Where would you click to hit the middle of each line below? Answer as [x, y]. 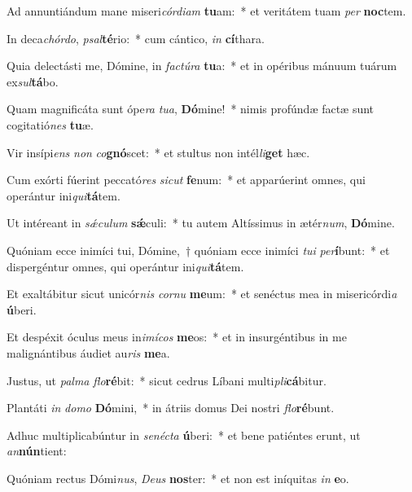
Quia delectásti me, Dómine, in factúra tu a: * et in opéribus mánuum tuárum [202, 66]
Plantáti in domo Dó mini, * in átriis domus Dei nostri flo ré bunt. [171, 408]
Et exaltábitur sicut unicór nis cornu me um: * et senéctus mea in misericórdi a [202, 294]
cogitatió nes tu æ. [50, 124]
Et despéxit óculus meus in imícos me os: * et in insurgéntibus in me [177, 337]
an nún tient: [37, 451]
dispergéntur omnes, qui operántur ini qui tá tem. [125, 266]
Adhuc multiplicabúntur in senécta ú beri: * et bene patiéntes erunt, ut [184, 435]
